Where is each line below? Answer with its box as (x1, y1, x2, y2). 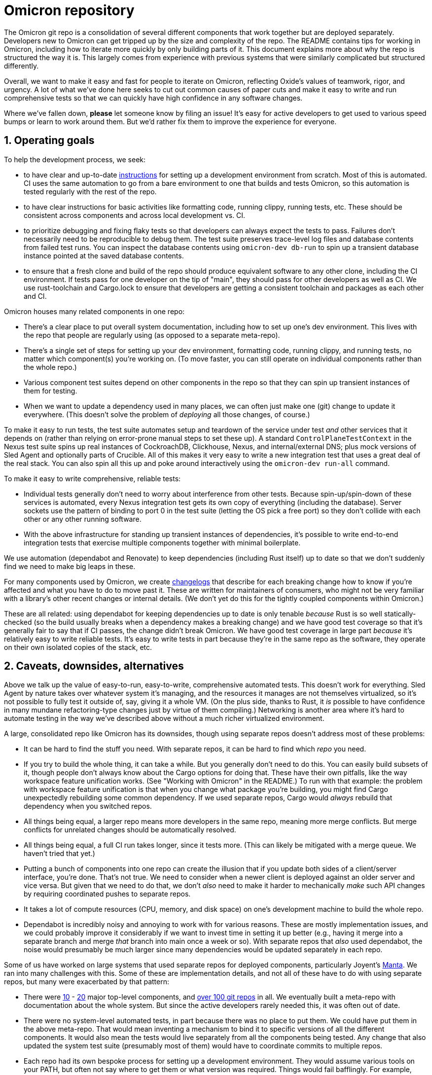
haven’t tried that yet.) (24, 849, 95, 858)
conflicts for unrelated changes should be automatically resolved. (24, 825, 236, 834)
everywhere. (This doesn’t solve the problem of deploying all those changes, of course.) (24, 410, 310, 419)
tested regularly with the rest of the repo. (24, 187, 157, 196)
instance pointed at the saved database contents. (24, 251, 184, 260)
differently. (4, 61, 39, 70)
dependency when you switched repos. (24, 802, 152, 811)
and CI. (24, 291, 47, 300)
